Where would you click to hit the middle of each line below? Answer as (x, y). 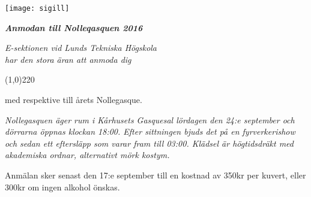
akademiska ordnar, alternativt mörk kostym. (87, 155)
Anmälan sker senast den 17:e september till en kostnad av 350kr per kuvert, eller (155, 175)
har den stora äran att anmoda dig (68, 59)
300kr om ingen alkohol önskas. (62, 187)
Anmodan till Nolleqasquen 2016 (74, 27)
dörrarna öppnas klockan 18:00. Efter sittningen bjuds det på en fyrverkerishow (150, 131)
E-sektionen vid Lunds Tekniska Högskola (81, 48)
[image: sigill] (37, 8)
